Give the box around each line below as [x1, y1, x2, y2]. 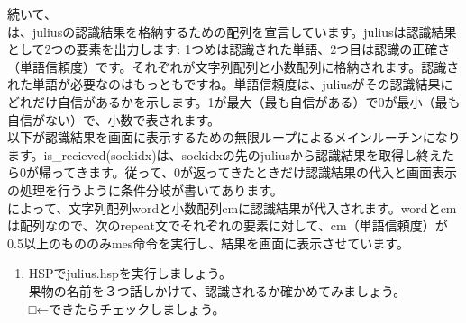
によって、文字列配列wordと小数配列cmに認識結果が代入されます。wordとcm [7, 198, 457, 217]
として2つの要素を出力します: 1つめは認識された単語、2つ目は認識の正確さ [7, 40, 451, 58]
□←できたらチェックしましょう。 [28, 299, 225, 318]
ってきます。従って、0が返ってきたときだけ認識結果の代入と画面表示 [50, 163, 457, 182]
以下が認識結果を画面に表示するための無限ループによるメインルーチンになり [7, 128, 461, 147]
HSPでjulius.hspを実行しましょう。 [28, 264, 232, 283]
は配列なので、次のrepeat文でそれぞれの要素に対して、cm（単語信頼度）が [7, 216, 448, 235]
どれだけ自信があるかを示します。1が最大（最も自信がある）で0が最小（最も [7, 92, 461, 111]
